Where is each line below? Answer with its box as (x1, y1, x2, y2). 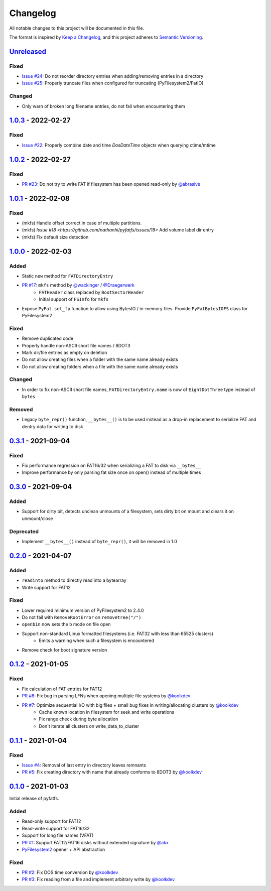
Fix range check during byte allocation (39, 716, 118, 722)
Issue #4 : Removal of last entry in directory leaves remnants (22, 762, 147, 768)
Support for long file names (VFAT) (22, 832, 94, 838)
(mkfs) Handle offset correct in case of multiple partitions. (22, 220, 142, 226)
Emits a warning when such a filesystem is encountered (39, 638, 154, 644)
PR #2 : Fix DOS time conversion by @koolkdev (22, 869, 118, 875)
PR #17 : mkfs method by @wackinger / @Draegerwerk (22, 282, 135, 288)
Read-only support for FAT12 (22, 818, 81, 824)
